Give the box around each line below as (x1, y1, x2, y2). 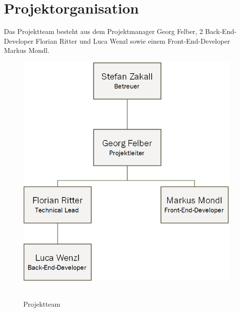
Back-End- (205, 26, 237, 36)
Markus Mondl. (4, 45, 49, 55)
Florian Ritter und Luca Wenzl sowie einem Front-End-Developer (35, 35, 230, 46)
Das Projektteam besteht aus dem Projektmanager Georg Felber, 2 (4, 26, 203, 36)
